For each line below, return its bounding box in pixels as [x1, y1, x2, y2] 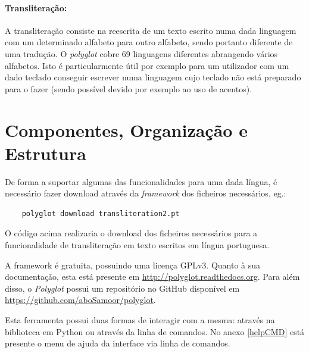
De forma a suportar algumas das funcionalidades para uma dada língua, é [5, 175, 277, 188]
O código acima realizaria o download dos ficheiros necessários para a [5, 227, 258, 239]
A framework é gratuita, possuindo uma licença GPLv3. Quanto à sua [5, 258, 261, 271]
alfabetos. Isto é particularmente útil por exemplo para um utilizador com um [5, 59, 289, 71]
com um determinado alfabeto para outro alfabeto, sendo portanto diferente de [5, 36, 293, 48]
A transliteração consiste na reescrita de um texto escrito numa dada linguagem [5, 24, 296, 36]
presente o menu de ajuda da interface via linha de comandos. [5, 337, 230, 349]
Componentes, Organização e [5, 117, 248, 142]
